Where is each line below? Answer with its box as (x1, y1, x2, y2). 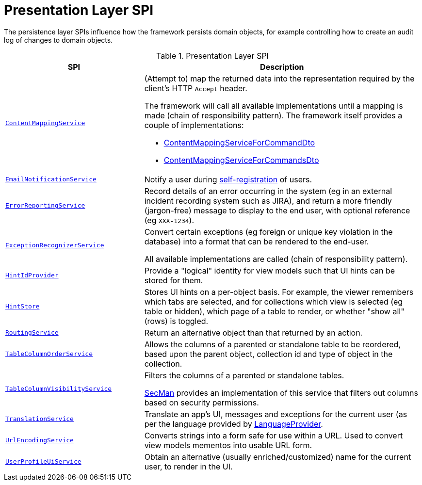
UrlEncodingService (5, 436, 74, 444)
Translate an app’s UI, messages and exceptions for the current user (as (144, 409, 407, 419)
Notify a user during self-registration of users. (144, 174, 312, 184)
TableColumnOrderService (5, 350, 93, 358)
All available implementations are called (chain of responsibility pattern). (144, 254, 408, 264)
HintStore (5, 303, 40, 310)
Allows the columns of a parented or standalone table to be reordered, (144, 339, 401, 349)
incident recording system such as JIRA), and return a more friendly (144, 195, 392, 206)
